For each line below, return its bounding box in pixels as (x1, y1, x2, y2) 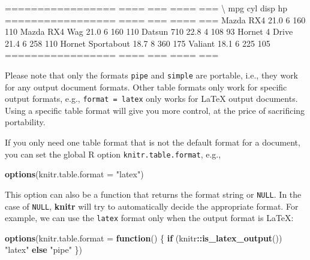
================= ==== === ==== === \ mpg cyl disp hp (5, 2, 288, 14)
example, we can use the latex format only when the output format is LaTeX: (5, 211, 294, 224)
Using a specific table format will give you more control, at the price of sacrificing (5, 104, 305, 116)
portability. (5, 116, 46, 128)
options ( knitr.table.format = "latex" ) (5, 168, 144, 180)
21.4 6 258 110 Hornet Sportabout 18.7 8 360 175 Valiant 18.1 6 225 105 (5, 37, 270, 49)
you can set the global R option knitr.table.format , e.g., (5, 147, 221, 160)
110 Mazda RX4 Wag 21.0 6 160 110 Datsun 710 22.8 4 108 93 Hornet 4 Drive (5, 25, 293, 38)
